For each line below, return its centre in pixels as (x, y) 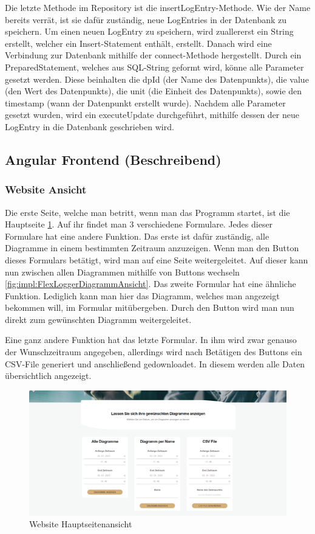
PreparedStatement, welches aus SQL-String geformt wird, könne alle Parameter (154, 67)
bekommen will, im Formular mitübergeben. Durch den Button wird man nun (150, 307)
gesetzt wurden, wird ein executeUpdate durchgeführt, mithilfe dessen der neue (152, 115)
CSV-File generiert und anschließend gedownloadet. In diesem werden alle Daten (155, 363)
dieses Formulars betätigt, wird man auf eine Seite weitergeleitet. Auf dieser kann (157, 259)
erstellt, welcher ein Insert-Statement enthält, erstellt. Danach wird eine (138, 43)
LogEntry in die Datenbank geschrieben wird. (90, 126)
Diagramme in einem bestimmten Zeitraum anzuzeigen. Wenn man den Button (152, 248)
